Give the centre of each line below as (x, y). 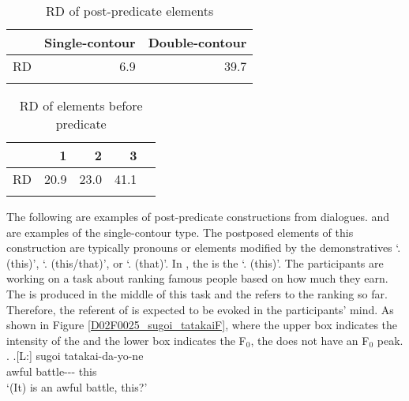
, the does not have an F (310, 340)
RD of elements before (81, 105)
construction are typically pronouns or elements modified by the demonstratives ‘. (204, 247)
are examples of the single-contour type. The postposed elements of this (180, 232)
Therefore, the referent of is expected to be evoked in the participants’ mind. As (200, 309)
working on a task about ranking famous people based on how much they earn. (197, 278)
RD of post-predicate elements (130, 11)
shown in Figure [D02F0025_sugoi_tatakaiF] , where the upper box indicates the (202, 325)
